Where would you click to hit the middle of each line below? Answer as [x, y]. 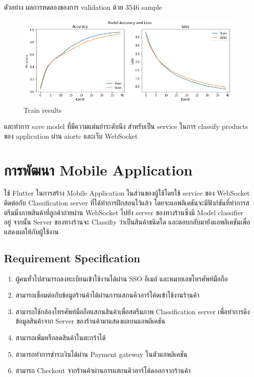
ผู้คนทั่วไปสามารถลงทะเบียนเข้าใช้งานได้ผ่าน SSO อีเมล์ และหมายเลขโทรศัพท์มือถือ [122, 278]
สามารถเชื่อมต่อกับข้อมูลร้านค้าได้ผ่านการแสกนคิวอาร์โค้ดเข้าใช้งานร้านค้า [107, 295]
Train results [43, 110]
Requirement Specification [72, 258]
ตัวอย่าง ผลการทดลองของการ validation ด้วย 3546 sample [83, 7]
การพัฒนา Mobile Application [98, 169]
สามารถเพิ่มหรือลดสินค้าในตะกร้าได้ [61, 337]
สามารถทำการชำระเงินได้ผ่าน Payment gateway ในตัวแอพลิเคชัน [102, 354]
